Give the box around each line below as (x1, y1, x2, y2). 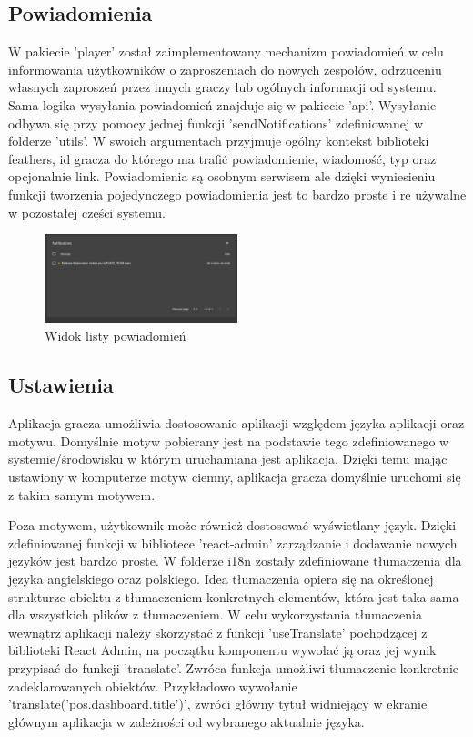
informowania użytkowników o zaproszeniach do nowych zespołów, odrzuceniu (8, 59, 442, 78)
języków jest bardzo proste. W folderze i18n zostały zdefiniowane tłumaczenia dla (8, 551, 462, 570)
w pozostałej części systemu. (8, 202, 166, 221)
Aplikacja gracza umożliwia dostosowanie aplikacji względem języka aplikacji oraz (8, 414, 465, 433)
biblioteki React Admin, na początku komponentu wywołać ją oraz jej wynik (8, 640, 437, 660)
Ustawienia (8, 371, 114, 399)
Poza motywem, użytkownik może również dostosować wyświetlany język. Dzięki (8, 516, 457, 535)
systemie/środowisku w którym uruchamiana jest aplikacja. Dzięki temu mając (8, 449, 448, 468)
